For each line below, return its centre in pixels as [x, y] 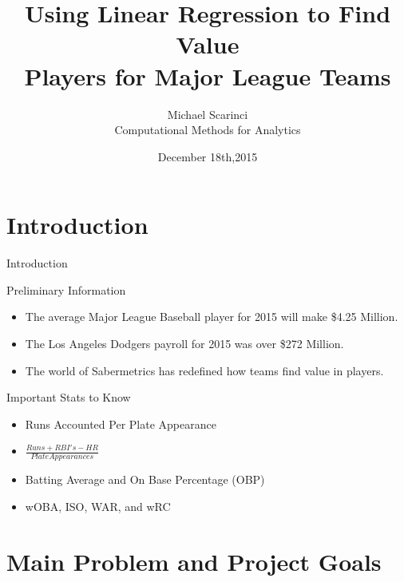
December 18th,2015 [208, 156]
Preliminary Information [66, 289]
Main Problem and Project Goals [194, 561]
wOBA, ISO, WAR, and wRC [98, 506]
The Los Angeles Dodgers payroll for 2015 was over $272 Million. [184, 343]
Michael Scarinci [208, 114]
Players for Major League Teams [208, 75]
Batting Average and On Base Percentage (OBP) [145, 479]
